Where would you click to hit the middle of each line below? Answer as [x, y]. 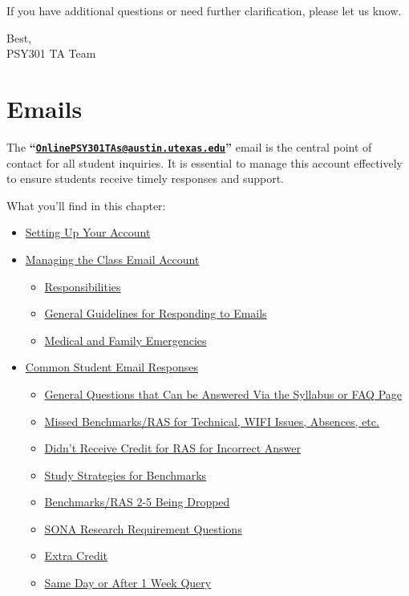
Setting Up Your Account [88, 232]
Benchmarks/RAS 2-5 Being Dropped [137, 502]
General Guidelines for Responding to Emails [156, 313]
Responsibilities [83, 286]
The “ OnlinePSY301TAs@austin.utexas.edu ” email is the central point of [189, 146]
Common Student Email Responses [112, 367]
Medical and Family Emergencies [126, 340]
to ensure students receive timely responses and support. [146, 178]
